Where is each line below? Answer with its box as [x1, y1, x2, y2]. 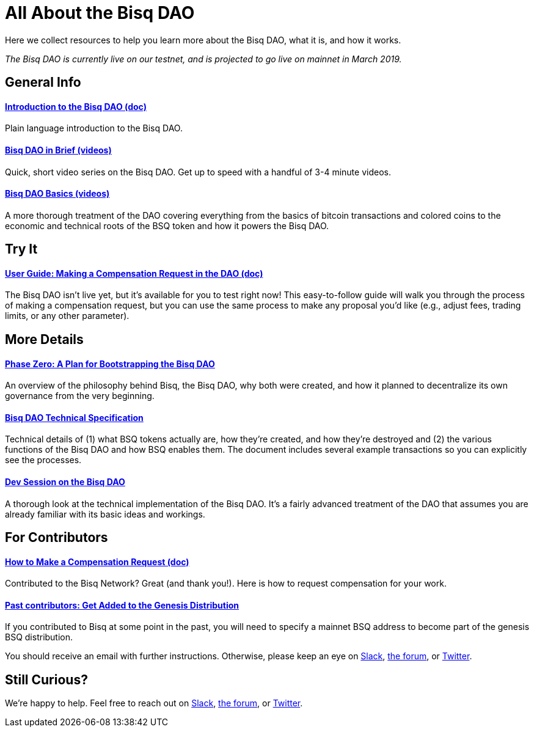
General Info [5, 75, 81, 90]
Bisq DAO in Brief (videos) [5, 145, 112, 155]
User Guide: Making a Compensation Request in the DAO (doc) [5, 268, 263, 279]
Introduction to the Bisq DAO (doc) [5, 101, 147, 112]
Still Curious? [5, 672, 88, 687]
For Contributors [5, 529, 108, 545]
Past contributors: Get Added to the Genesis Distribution [5, 599, 240, 610]
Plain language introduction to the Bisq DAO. [5, 123, 183, 134]
